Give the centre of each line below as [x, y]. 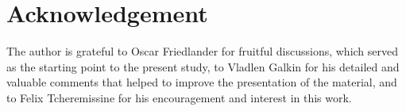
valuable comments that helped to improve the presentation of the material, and [202, 82]
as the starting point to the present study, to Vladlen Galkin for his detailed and [203, 66]
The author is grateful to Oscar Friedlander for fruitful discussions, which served [203, 51]
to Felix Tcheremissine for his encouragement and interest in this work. [179, 97]
